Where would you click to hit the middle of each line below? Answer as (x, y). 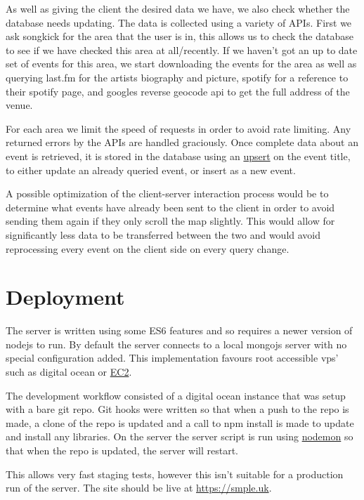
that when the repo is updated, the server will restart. (122, 450)
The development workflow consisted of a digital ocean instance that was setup (176, 395)
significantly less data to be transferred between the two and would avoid (163, 234)
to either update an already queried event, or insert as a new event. (151, 170)
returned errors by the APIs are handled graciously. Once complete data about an (182, 142)
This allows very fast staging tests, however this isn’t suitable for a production (175, 474)
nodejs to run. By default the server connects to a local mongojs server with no (176, 344)
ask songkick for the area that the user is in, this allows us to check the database (180, 36)
